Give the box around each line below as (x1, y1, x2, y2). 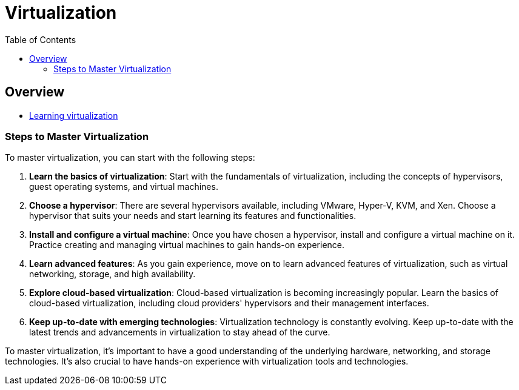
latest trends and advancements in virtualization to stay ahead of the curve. (29, 327, 330, 338)
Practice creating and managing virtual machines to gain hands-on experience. (29, 240, 345, 250)
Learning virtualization (29, 110, 118, 121)
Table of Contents (5, 34, 76, 45)
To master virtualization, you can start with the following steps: (5, 152, 255, 163)
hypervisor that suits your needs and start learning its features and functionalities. (29, 210, 357, 221)
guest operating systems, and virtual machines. (29, 181, 218, 192)
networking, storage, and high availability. (29, 269, 196, 280)
